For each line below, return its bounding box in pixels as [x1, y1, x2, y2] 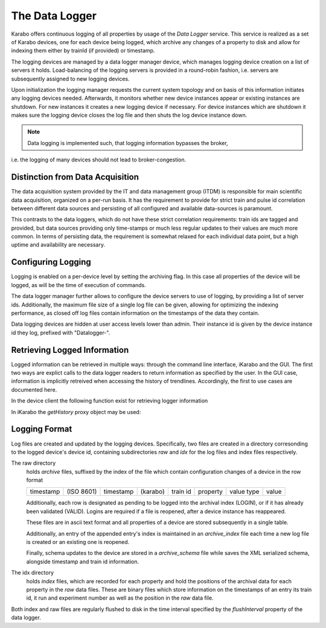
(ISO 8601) [66, 487, 97, 496]
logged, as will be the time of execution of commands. [11, 281, 146, 288]
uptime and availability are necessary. [11, 241, 106, 248]
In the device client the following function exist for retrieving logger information [11, 397, 208, 404]
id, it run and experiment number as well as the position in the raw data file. [26, 594, 214, 601]
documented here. [11, 386, 57, 393]
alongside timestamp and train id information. [26, 558, 139, 565]
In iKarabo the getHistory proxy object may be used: [11, 408, 141, 415]
